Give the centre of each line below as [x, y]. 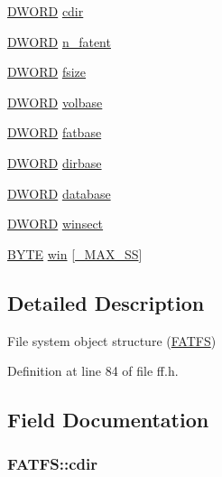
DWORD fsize [46, 72]
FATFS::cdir [53, 464]
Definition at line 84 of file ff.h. [93, 371]
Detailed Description [106, 302]
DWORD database [59, 193]
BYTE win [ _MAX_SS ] [75, 253]
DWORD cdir [46, 11]
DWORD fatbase [55, 132]
